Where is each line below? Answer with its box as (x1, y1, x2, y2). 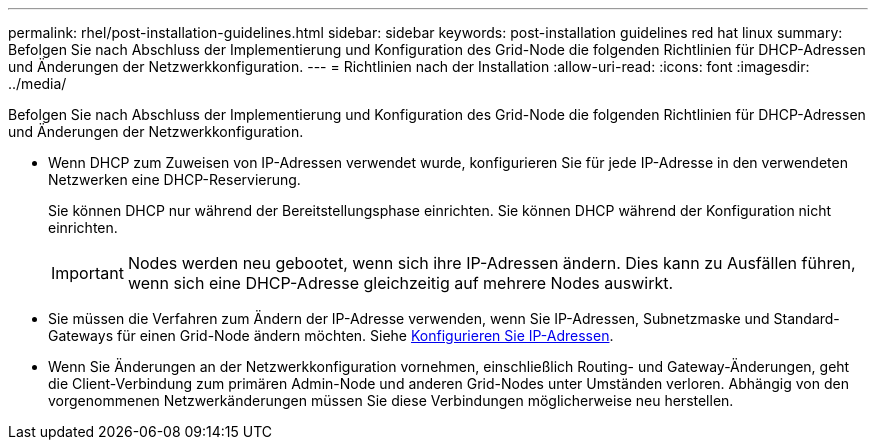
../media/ (8, 75, 67, 92)
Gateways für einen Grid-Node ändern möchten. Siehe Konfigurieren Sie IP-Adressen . (48, 327, 614, 344)
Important (51, 263, 124, 283)
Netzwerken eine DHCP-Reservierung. (48, 171, 301, 188)
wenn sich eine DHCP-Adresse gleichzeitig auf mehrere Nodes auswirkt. (127, 273, 674, 293)
